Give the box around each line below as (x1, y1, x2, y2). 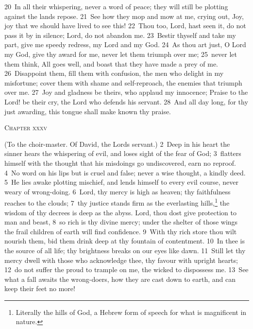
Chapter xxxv (4, 122, 47, 133)
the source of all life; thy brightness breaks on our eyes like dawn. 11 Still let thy (4, 245, 246, 255)
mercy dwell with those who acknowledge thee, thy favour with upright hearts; (4, 255, 238, 265)
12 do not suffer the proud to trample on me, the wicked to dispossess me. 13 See (4, 264, 249, 275)
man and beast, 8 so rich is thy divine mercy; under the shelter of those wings (4, 217, 238, 227)
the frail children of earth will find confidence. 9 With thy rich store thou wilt (4, 226, 237, 236)
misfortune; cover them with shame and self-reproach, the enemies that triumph (4, 77, 242, 87)
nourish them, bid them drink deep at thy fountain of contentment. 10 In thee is (4, 236, 245, 246)
